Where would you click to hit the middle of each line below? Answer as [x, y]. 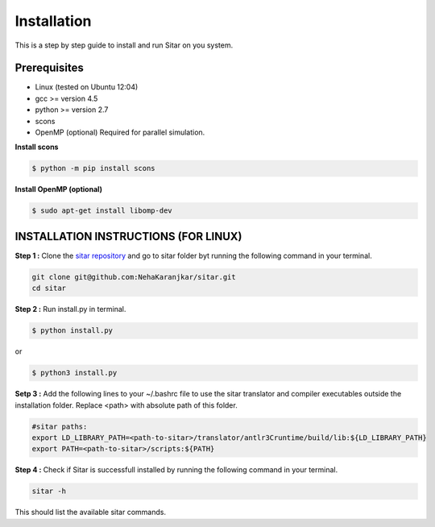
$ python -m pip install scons [94, 168]
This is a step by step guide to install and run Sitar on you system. [124, 45]
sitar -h [49, 491]
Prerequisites [49, 68]
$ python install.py [72, 331]
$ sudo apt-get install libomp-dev [102, 211]
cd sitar [49, 288]
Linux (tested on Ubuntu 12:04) [87, 87]
